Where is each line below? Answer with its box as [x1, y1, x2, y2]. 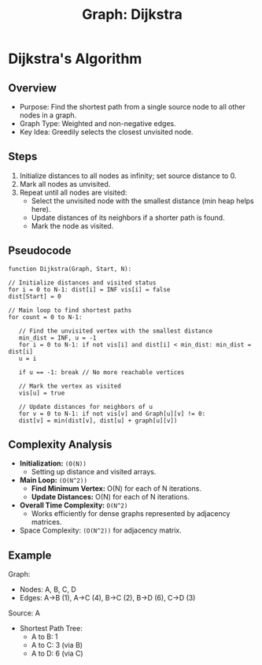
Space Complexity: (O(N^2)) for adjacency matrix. [19, 526, 183, 535]
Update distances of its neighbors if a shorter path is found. [31, 213, 226, 222]
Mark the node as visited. [31, 221, 114, 230]
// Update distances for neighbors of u [18, 403, 153, 411]
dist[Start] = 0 [8, 292, 61, 300]
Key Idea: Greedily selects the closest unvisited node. [19, 128, 194, 136]
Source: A [8, 608, 41, 618]
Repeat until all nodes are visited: [19, 188, 127, 197]
